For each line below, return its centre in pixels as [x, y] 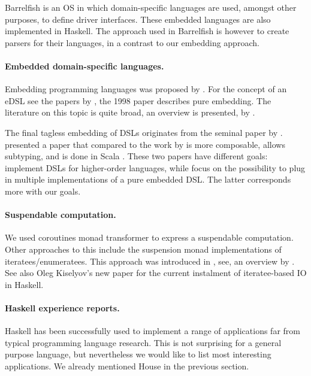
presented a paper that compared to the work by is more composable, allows [145, 144]
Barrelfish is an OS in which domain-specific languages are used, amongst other [151, 7]
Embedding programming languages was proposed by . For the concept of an [146, 89]
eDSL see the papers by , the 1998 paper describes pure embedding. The [138, 100]
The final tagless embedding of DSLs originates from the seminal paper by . [144, 132]
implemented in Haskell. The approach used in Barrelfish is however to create [147, 31]
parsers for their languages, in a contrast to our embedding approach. [132, 42]
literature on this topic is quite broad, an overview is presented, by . [130, 112]
